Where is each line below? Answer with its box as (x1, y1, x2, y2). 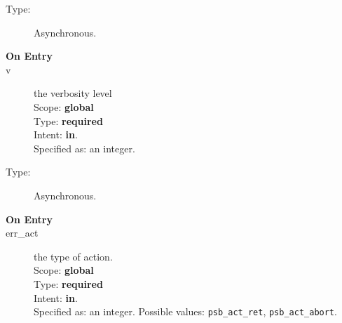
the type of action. (34, 249, 113, 263)
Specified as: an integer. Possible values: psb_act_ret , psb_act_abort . (34, 304, 337, 319)
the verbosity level (34, 86, 112, 100)
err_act (6, 225, 39, 240)
